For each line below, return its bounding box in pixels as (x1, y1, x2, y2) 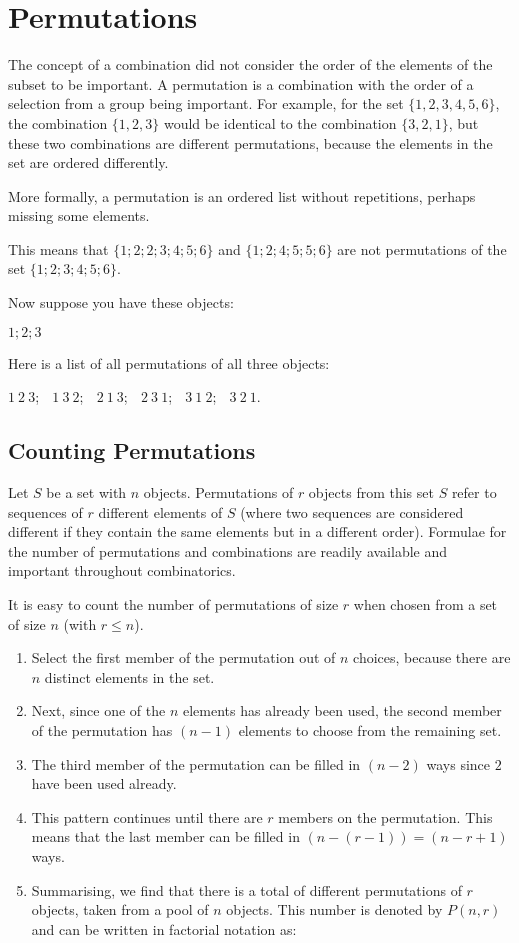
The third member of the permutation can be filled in (31, 753, 361, 774)
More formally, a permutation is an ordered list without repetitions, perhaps (8, 185, 476, 206)
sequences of (8, 501, 83, 522)
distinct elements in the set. (44, 666, 215, 687)
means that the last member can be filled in (31, 826, 300, 847)
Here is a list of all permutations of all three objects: (8, 352, 330, 373)
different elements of (98, 501, 223, 522)
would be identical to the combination (163, 112, 397, 133)
